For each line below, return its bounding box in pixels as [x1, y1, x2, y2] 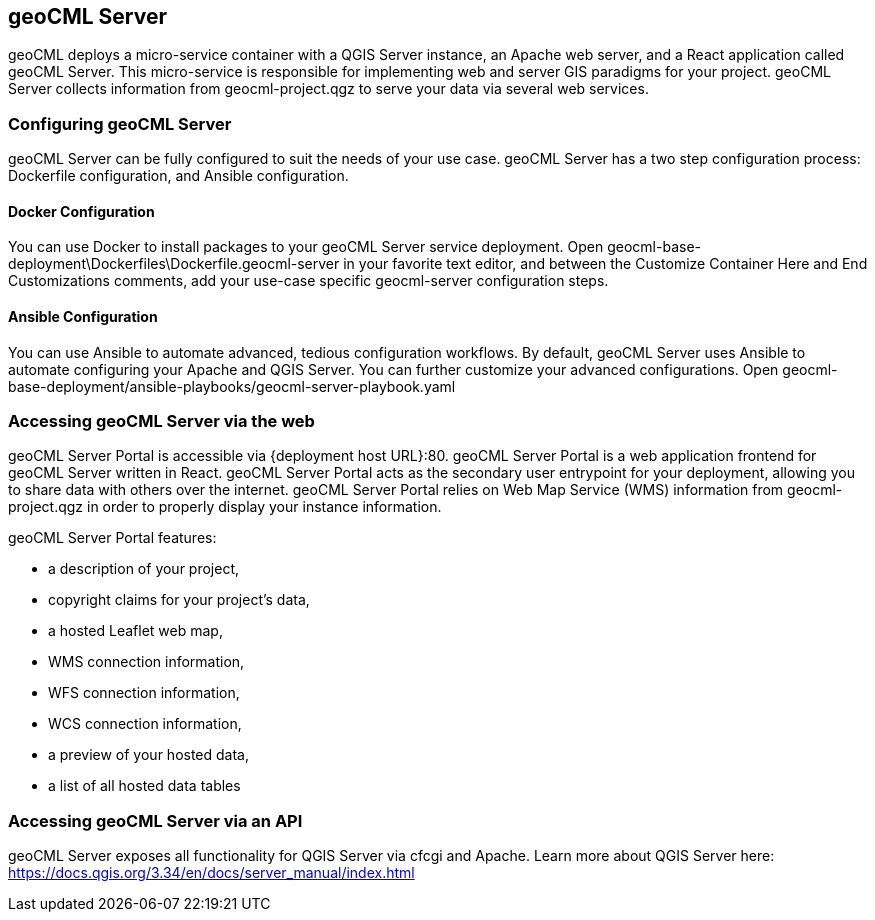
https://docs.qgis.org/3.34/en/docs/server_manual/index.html [8, 864, 415, 882]
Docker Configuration [8, 202, 155, 220]
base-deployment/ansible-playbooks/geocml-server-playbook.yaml [8, 377, 456, 395]
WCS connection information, [48, 715, 242, 733]
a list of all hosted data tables [48, 777, 241, 795]
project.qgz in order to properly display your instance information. [8, 498, 442, 516]
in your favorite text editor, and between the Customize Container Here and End [343, 255, 868, 273]
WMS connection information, [48, 653, 245, 671]
